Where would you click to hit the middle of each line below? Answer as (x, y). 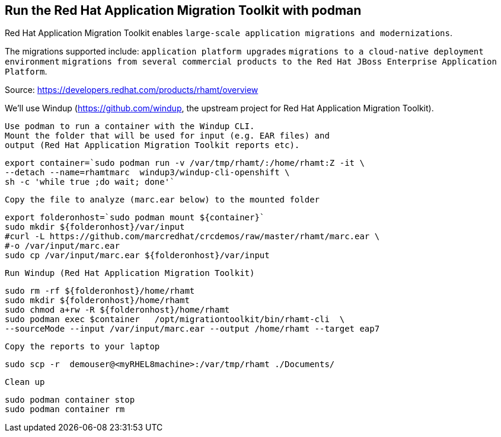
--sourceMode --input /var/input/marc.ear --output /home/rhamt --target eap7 (192, 329)
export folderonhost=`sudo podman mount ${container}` (135, 218)
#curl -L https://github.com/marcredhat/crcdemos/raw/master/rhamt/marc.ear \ (192, 237)
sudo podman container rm (65, 409)
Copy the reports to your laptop (82, 347)
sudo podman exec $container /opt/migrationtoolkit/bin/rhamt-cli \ (175, 319)
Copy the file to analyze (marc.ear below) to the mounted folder (162, 200)
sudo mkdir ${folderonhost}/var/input (95, 227)
